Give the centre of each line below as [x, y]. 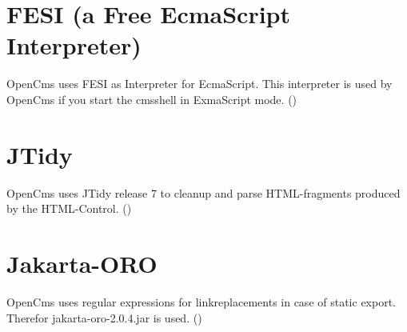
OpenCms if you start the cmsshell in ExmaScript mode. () [152, 99]
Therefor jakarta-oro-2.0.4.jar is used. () [104, 317]
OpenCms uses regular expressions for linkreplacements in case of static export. [202, 301]
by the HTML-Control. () [69, 208]
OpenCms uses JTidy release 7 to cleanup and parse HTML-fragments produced [203, 192]
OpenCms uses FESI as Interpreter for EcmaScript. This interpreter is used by [200, 84]
